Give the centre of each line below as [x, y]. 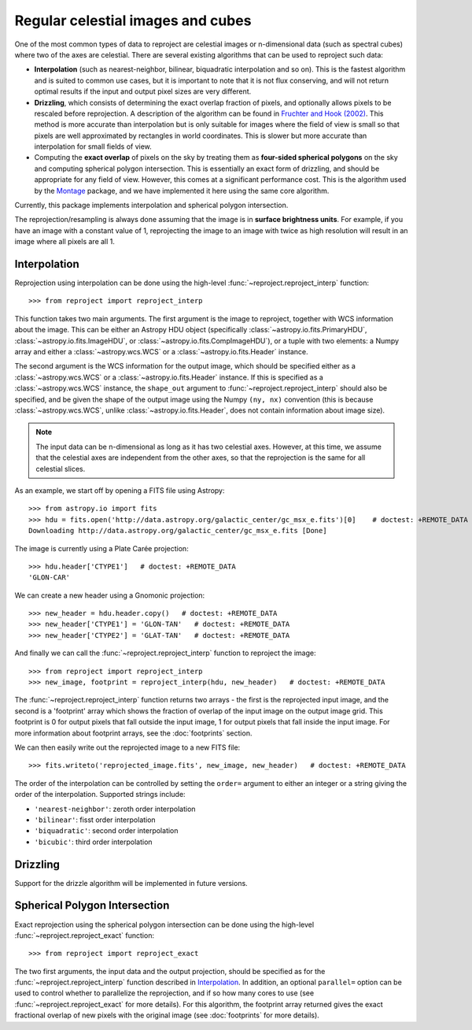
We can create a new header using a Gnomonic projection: [110, 595]
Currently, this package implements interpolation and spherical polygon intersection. [151, 206]
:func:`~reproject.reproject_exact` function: [85, 935]
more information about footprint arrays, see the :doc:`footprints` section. [133, 733]
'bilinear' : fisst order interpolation [95, 820]
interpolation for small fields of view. [93, 146]
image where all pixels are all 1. [65, 242]
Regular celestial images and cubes [133, 20]
